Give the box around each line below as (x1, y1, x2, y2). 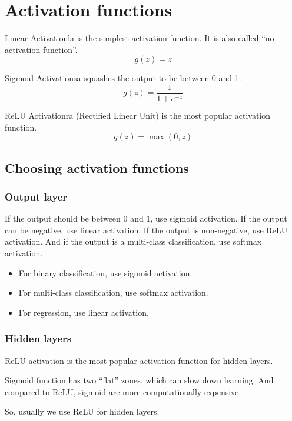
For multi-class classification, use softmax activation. (18, 286, 208, 299)
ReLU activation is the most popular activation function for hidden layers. (5, 354, 273, 366)
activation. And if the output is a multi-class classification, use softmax (5, 235, 262, 248)
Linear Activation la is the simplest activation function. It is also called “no (5, 32, 274, 44)
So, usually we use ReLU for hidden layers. (5, 405, 160, 417)
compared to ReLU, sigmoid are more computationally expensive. (5, 385, 241, 397)
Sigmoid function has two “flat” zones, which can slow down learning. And (5, 374, 274, 386)
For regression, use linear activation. (18, 306, 149, 318)
